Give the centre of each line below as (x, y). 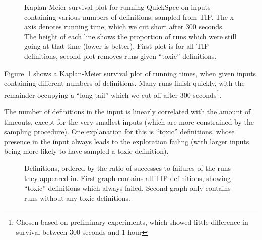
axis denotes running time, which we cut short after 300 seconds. (124, 26)
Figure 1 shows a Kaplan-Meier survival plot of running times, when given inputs (130, 73)
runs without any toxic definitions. (78, 197)
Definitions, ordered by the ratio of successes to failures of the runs (128, 168)
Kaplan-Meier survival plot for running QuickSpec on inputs (117, 7)
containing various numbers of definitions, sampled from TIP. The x (129, 16)
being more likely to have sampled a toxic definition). (86, 151)
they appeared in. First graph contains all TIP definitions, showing (127, 178)
